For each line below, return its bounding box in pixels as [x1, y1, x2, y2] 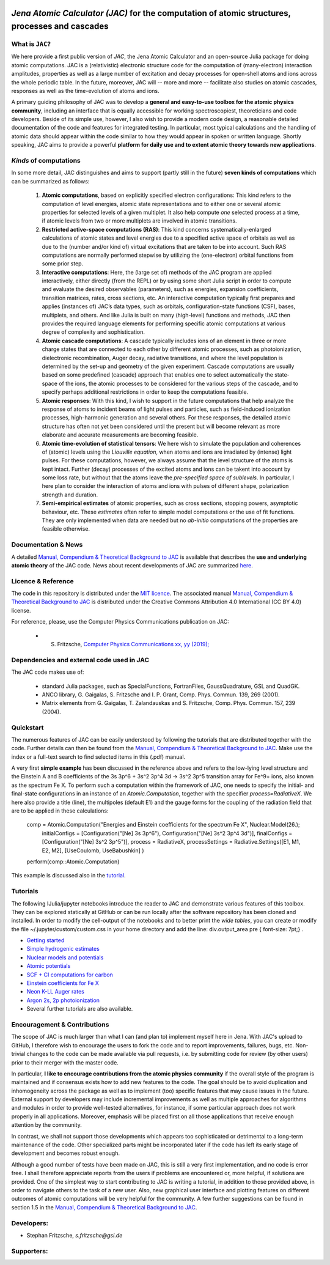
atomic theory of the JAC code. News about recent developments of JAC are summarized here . [11, 561, 253, 569]
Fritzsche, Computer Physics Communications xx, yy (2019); [57, 641, 210, 648]
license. [11, 607, 31, 614]
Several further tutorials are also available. [26, 1005, 133, 1012]
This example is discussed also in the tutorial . [11, 872, 126, 879]
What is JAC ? [11, 40, 51, 48]
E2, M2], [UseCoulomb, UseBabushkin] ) [42, 847, 144, 854]
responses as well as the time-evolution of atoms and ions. [11, 87, 160, 94]
